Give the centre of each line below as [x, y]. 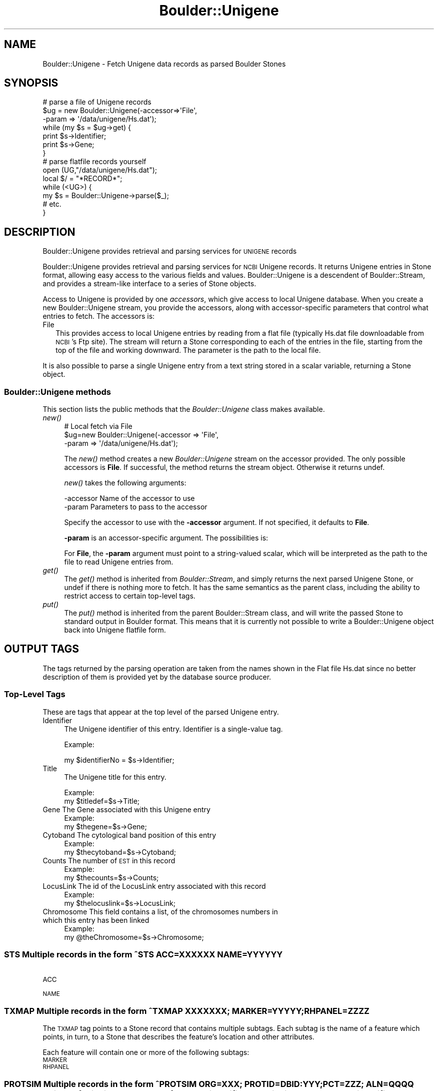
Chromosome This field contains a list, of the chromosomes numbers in [160, 911]
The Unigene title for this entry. [115, 777]
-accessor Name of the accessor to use [129, 498]
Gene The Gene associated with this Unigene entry [126, 809]
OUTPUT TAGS [41, 649]
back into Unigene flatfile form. [115, 630]
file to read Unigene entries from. [119, 562]
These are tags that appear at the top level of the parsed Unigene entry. [161, 712]
